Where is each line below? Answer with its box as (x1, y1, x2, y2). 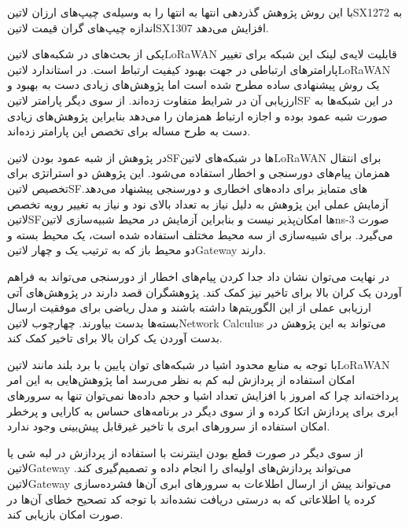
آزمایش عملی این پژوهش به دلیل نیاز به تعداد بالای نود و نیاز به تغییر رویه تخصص (7, 195, 389, 212)
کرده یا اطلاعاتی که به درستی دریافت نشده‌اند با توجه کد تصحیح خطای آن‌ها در (7, 490, 376, 507)
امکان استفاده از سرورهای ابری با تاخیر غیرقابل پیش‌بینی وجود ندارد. (7, 418, 330, 434)
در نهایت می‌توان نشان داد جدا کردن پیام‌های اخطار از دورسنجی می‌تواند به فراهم (7, 268, 390, 284)
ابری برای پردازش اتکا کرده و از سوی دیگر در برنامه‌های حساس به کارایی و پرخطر (7, 402, 398, 419)
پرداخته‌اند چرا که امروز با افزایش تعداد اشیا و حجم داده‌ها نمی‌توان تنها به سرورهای (7, 387, 399, 404)
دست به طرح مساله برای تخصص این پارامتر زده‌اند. (7, 123, 251, 139)
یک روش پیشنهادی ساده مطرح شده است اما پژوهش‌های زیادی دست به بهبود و (7, 76, 380, 93)
